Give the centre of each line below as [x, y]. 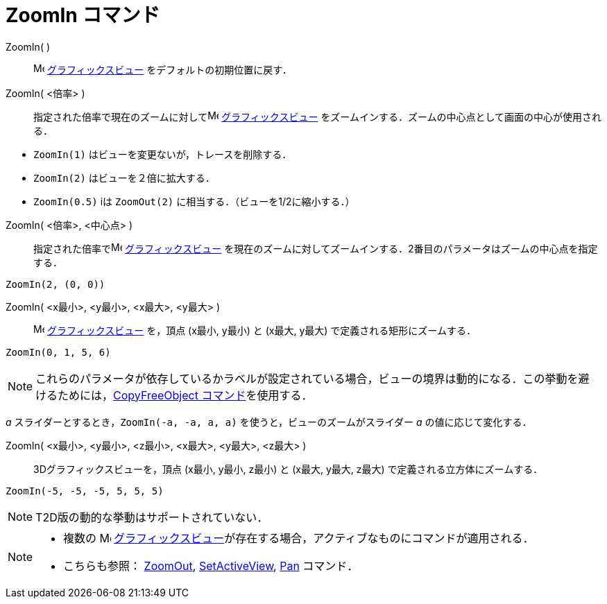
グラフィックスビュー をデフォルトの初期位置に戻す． [169, 69]
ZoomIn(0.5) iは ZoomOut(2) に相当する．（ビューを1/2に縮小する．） [194, 201]
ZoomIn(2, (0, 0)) [55, 284]
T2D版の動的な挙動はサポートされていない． [152, 517]
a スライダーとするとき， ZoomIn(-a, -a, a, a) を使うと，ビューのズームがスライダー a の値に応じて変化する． [269, 422]
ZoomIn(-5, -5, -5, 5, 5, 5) [85, 491]
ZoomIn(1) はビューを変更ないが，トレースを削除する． [163, 154]
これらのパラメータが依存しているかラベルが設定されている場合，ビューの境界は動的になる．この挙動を [307, 378]
